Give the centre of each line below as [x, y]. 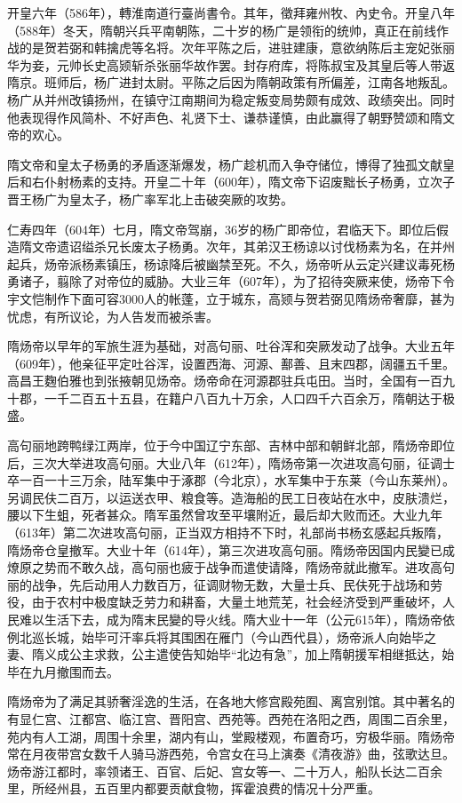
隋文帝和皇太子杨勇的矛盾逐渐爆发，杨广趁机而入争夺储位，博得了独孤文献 [225, 164]
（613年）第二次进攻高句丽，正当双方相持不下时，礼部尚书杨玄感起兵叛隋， [228, 533]
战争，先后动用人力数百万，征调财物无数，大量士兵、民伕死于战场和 [231, 584]
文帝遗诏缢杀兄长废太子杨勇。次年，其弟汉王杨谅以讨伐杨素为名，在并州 [243, 246]
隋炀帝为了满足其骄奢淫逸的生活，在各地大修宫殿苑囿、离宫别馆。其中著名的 [231, 701]
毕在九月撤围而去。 [63, 671]
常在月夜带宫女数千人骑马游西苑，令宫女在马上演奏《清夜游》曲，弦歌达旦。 [231, 754]
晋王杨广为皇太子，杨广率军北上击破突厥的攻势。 [150, 199]
